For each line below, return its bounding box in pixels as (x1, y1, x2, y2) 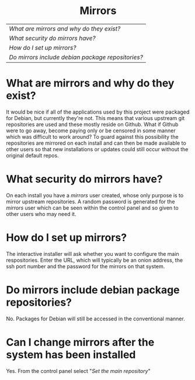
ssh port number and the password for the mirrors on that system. (6, 262, 165, 270)
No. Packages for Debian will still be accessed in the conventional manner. (6, 315, 185, 322)
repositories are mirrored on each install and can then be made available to (6, 139, 187, 146)
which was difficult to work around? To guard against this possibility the (6, 133, 179, 140)
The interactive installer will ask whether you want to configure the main (6, 250, 179, 257)
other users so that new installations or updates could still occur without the (6, 145, 189, 153)
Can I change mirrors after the (6, 336, 155, 349)
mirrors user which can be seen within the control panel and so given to (6, 204, 179, 211)
